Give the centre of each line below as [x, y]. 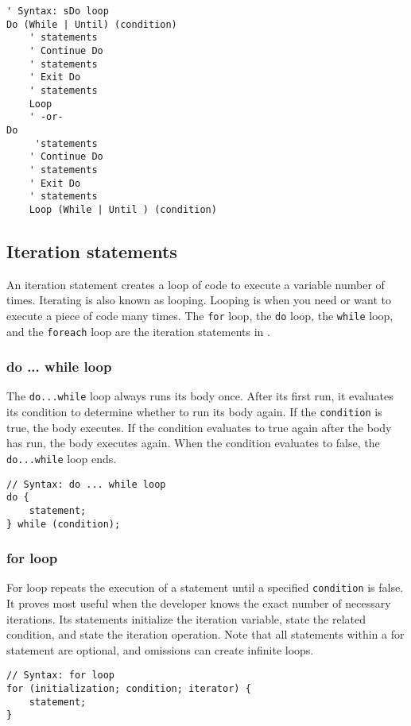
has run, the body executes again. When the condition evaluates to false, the [193, 443]
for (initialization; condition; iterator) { [129, 689]
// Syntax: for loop [61, 676]
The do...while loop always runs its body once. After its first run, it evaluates [200, 396]
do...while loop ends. [62, 458]
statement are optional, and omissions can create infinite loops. [160, 649]
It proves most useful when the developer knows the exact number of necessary [199, 603]
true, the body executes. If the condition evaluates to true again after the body [199, 427]
